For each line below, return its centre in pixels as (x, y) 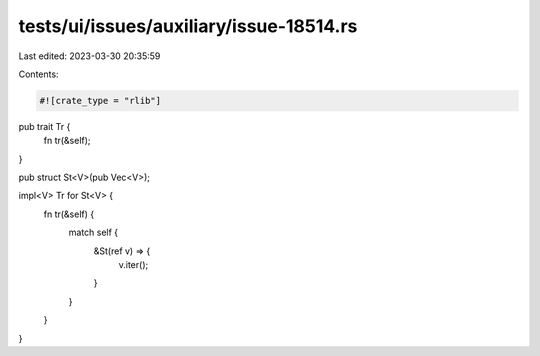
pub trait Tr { (44, 126)
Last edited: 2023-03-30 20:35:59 (89, 56)
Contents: (38, 74)
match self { (93, 232)
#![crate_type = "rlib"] (100, 100)
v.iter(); (133, 265)
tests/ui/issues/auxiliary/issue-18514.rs (188, 26)
